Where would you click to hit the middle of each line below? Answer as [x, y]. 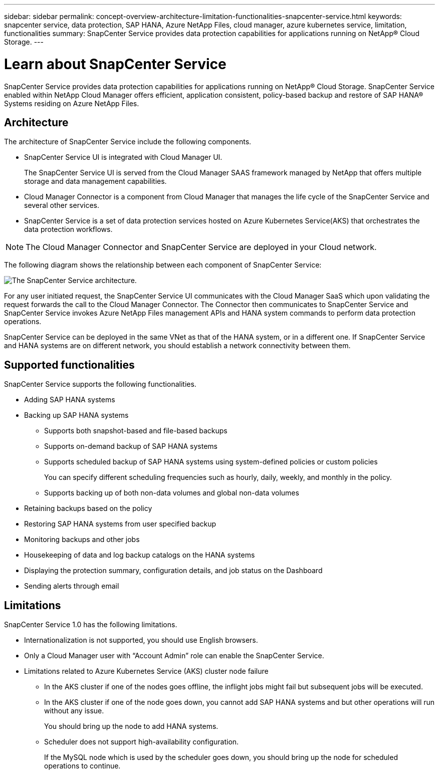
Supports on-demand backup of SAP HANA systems [131, 446]
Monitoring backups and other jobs [82, 540]
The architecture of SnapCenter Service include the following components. [128, 142]
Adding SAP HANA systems [70, 400]
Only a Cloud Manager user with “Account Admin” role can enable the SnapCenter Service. [174, 656]
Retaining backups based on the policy [88, 508]
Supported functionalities [69, 365]
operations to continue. [82, 766]
